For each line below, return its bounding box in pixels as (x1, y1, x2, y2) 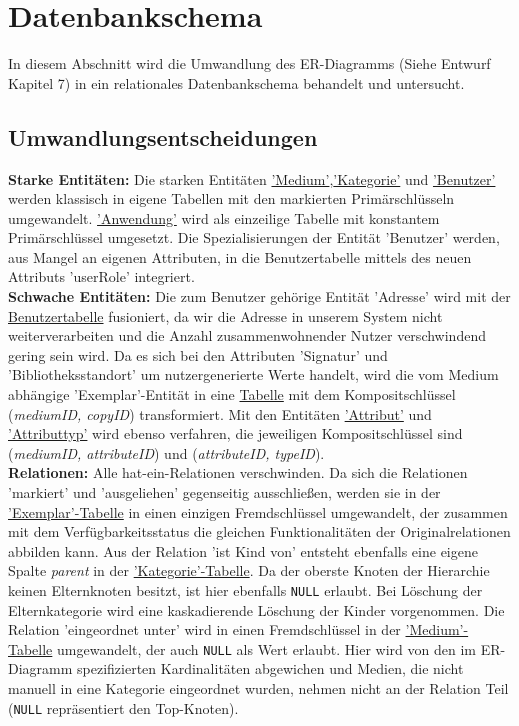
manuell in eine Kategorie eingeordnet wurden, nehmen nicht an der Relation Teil (8, 678, 509, 699)
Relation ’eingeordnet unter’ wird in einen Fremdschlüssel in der (8, 619, 401, 640)
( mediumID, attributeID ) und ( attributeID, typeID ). (8, 442, 325, 463)
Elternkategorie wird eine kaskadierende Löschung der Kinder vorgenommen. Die (8, 599, 505, 620)
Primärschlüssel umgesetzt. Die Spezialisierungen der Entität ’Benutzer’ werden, (8, 227, 500, 248)
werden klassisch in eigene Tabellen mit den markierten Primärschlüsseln (8, 188, 455, 209)
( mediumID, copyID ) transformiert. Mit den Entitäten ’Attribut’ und (8, 403, 432, 424)
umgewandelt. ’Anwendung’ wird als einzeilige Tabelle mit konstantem (8, 207, 440, 228)
